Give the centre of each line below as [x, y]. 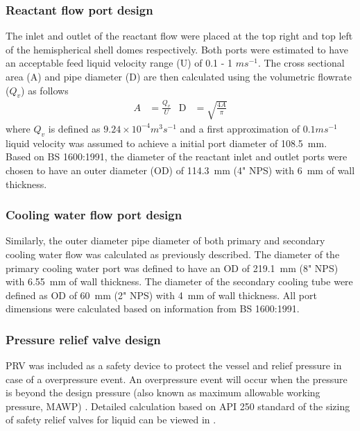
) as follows [45, 90]
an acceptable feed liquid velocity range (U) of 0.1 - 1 [119, 63]
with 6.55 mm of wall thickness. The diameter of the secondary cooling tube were [179, 281]
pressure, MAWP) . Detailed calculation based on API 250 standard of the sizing [178, 406]
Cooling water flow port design [94, 215]
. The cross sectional [301, 63]
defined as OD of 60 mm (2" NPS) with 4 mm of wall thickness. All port [161, 295]
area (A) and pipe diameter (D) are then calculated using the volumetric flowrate [179, 76]
